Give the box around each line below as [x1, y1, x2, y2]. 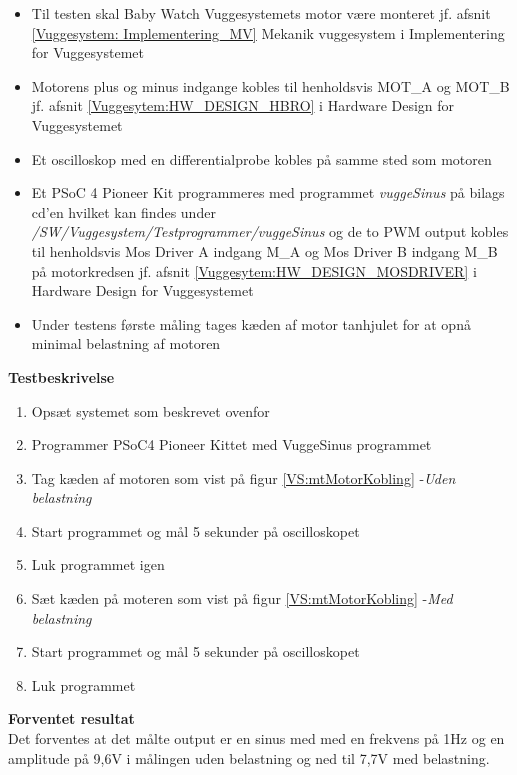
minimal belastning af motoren [31, 333, 221, 354]
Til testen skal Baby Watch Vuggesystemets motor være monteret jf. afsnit [31, 3, 491, 23]
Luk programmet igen [31, 554, 165, 575]
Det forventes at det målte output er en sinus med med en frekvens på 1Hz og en [8, 728, 505, 749]
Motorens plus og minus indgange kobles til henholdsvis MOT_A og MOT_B [31, 75, 510, 96]
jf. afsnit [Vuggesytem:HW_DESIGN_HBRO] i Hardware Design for [31, 95, 455, 116]
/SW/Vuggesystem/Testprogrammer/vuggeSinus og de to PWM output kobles [31, 221, 509, 242]
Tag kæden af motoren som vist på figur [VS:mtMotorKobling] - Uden [31, 467, 456, 488]
